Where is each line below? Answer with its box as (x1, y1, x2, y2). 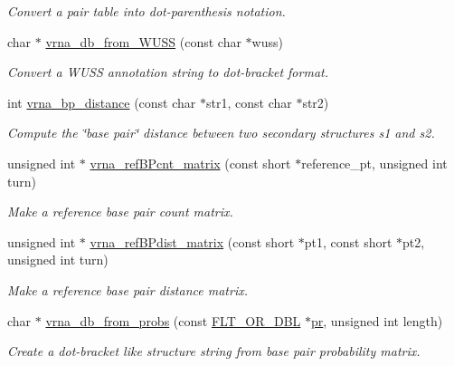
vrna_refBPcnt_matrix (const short (90, 153, 291, 172)
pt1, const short (304, 232, 393, 251)
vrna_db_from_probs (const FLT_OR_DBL (45, 311, 301, 330)
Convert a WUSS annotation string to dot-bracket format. (7, 63, 328, 82)
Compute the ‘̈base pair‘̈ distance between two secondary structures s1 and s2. (7, 123, 435, 142)
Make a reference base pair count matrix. (7, 202, 233, 221)
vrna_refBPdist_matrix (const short (90, 232, 295, 251)
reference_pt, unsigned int (301, 153, 448, 172)
